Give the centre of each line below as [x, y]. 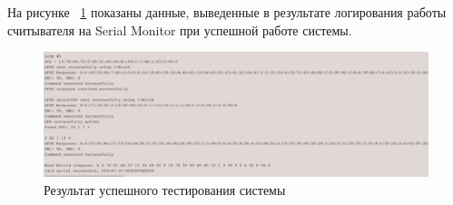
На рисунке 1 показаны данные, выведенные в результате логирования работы [227, 12]
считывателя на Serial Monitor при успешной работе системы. [180, 29]
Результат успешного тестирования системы [165, 190]
